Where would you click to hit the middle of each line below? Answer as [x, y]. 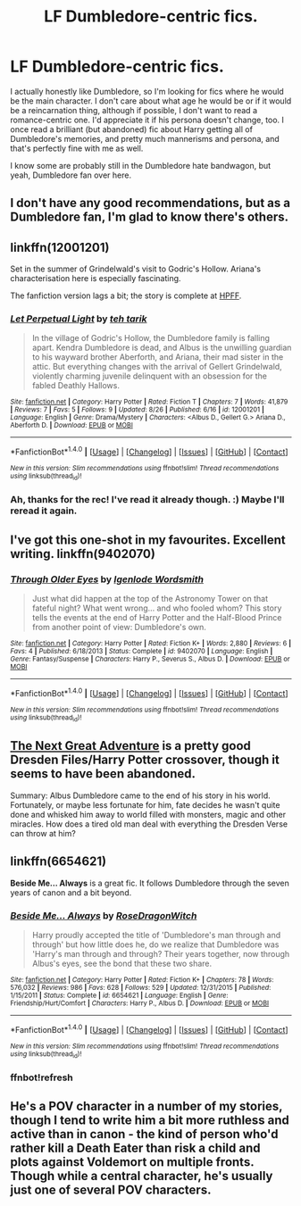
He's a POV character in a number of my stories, [146, 1106]
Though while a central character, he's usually [142, 1176]
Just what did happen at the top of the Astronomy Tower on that [150, 599]
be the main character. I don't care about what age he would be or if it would [151, 101]
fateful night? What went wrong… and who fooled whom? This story [157, 608]
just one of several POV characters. [111, 1190]
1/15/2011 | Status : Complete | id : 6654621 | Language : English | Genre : [119, 995]
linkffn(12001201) [60, 247]
